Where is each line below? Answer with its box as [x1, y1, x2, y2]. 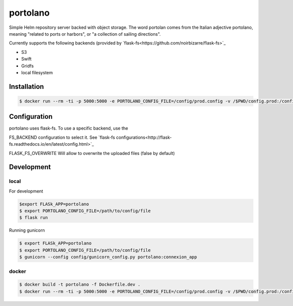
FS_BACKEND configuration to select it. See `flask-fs [9, 134, 115, 140]
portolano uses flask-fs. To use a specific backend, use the [9, 125, 128, 131]
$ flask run [19, 215, 48, 220]
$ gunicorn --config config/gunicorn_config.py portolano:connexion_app [19, 254, 197, 260]
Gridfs [21, 63, 34, 68]
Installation [9, 82, 44, 90]
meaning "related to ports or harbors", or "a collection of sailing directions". [9, 31, 161, 37]
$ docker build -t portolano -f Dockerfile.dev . [19, 282, 141, 287]
